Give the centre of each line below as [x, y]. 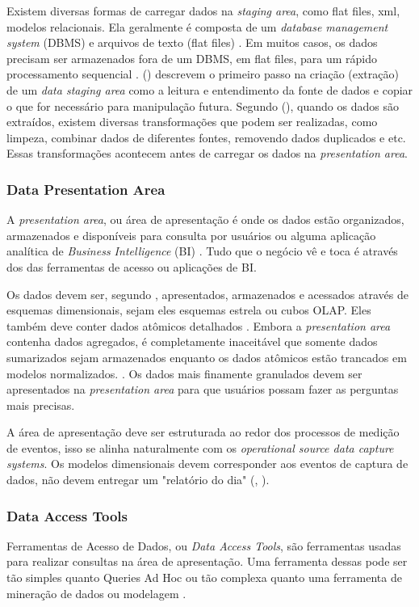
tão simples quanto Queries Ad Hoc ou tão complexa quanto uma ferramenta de [204, 577]
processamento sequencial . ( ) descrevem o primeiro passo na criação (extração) [203, 74]
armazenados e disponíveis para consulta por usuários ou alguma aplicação [191, 235]
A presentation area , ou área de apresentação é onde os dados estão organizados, [205, 219]
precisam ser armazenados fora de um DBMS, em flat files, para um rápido [192, 58]
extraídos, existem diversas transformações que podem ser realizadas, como [192, 122]
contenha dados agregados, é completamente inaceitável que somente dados [192, 341]
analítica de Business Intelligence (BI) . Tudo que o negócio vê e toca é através [202, 251]
